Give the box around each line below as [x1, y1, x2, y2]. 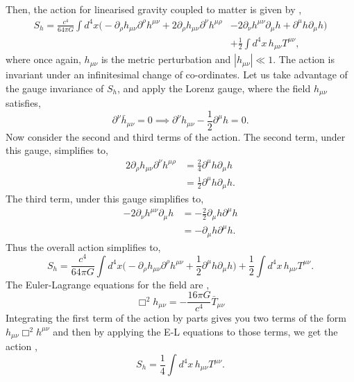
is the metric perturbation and [101, 52, 231, 67]
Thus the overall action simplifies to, [6, 239, 161, 254]
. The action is [273, 52, 335, 67]
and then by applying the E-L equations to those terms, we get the [53, 324, 338, 338]
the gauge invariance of [6, 80, 104, 95]
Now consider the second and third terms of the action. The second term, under [6, 129, 346, 144]
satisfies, [6, 96, 41, 110]
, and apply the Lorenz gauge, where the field [117, 80, 311, 95]
